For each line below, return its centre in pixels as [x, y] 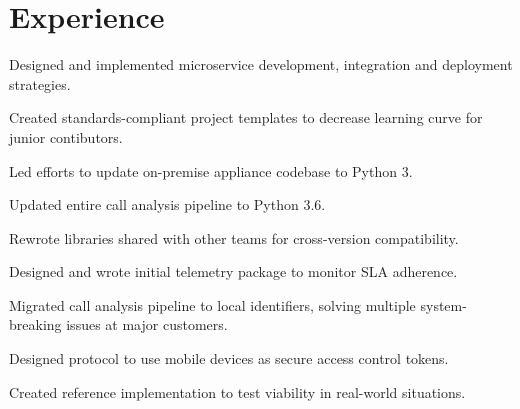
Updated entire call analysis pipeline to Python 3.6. [167, 204]
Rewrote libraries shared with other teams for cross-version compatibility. [234, 237]
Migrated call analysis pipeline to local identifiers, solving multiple [212, 304]
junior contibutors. [66, 136]
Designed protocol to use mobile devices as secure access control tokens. [229, 358]
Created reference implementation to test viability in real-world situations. [237, 391]
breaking [35, 324]
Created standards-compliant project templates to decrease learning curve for [246, 117]
